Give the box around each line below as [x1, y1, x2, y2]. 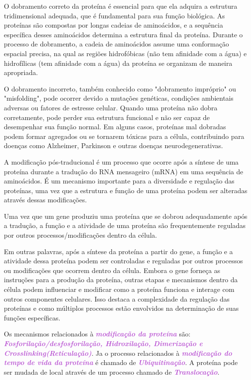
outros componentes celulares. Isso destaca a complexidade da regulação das [4, 293, 230, 304]
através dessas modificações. [4, 195, 87, 205]
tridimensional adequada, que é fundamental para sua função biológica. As [4, 10, 225, 20]
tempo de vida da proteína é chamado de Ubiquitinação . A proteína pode [4, 357, 238, 367]
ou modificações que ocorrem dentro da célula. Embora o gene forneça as [4, 265, 220, 275]
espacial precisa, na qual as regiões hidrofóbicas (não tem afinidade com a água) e [4, 48, 247, 58]
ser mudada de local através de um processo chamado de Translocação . [4, 366, 220, 377]
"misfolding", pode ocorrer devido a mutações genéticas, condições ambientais [4, 93, 234, 103]
